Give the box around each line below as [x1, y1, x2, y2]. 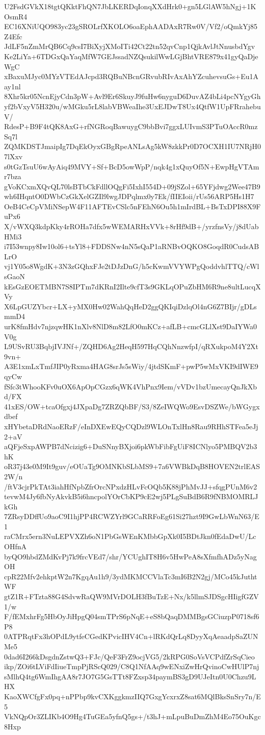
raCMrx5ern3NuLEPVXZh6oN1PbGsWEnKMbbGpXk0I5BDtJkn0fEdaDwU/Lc [4, 531, 256, 542]
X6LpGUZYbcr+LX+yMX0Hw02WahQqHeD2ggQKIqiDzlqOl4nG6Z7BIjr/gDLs [4, 301, 257, 311]
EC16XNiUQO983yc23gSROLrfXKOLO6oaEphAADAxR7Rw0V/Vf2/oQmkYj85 [4, 21, 258, 32]
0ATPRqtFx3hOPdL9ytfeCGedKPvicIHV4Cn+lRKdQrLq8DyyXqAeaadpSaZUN [4, 631, 258, 642]
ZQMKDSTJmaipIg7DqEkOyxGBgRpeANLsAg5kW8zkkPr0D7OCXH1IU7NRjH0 [4, 141, 261, 152]
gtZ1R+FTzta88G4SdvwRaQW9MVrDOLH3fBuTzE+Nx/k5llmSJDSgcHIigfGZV [4, 591, 259, 602]
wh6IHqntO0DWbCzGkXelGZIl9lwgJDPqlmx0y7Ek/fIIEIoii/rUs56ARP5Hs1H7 [4, 191, 254, 202]
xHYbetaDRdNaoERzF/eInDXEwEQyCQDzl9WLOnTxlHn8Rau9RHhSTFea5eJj [4, 421, 258, 431]
